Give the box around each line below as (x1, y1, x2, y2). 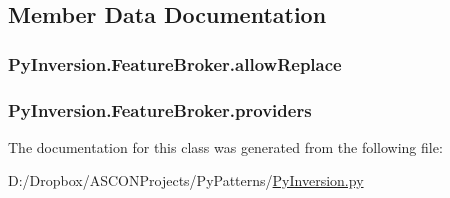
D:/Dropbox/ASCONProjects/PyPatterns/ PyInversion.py (8, 170, 364, 191)
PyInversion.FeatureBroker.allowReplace (8, 51, 342, 76)
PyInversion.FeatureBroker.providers (8, 97, 312, 122)
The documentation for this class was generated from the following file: (8, 136, 443, 157)
